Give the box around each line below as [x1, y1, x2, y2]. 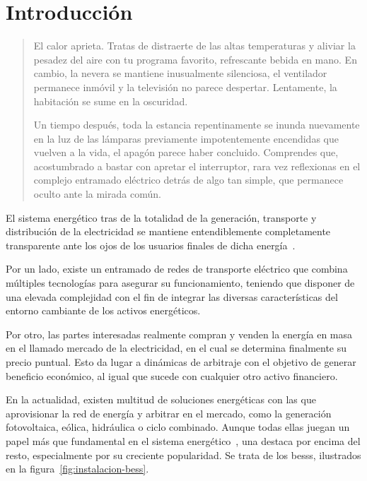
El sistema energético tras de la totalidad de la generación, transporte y [6, 210, 317, 225]
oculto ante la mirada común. [33, 186, 161, 201]
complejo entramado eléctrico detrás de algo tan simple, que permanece [33, 172, 344, 187]
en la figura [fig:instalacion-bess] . [6, 461, 149, 476]
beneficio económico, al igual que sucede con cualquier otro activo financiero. [6, 368, 338, 383]
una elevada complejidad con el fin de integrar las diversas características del [6, 289, 338, 304]
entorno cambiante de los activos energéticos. [6, 303, 201, 318]
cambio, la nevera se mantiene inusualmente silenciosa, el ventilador [33, 66, 327, 81]
